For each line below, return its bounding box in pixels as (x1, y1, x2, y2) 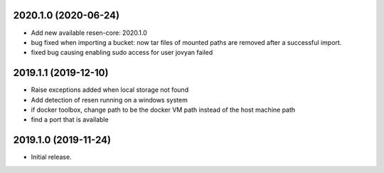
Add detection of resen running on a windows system (31, 95, 188, 104)
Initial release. (31, 153, 72, 162)
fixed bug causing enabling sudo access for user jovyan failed (31, 48, 213, 57)
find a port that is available (31, 115, 110, 124)
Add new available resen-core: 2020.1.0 (31, 28, 147, 37)
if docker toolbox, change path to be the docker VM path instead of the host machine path (31, 105, 296, 114)
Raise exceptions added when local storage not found (31, 85, 188, 94)
